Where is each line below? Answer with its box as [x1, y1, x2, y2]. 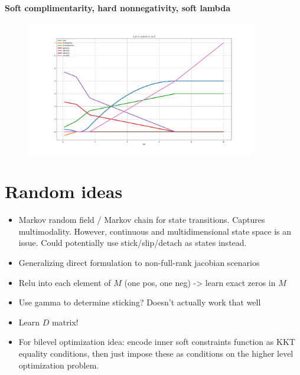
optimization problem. [18, 358, 99, 371]
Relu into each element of [18, 276, 111, 288]
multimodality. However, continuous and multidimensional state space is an [18, 225, 292, 237]
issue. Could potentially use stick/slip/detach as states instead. [18, 236, 247, 249]
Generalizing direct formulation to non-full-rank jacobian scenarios [18, 256, 260, 269]
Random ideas [5, 179, 123, 203]
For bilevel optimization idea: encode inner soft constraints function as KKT [18, 335, 295, 348]
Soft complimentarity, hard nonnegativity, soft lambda [5, 2, 230, 14]
